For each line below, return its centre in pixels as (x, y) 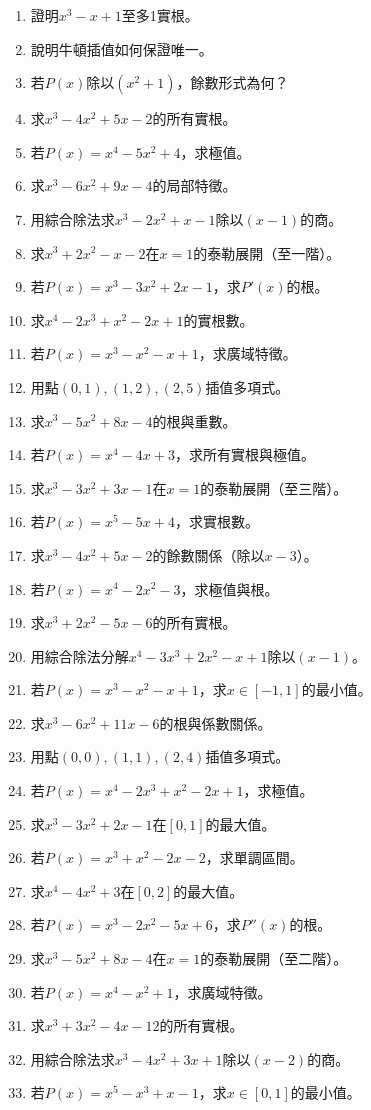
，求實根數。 (216, 521)
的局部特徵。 (194, 185)
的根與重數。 (194, 420)
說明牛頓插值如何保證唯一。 (121, 48)
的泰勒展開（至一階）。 (267, 252)
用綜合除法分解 (79, 655)
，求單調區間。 (254, 857)
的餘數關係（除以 (208, 554)
